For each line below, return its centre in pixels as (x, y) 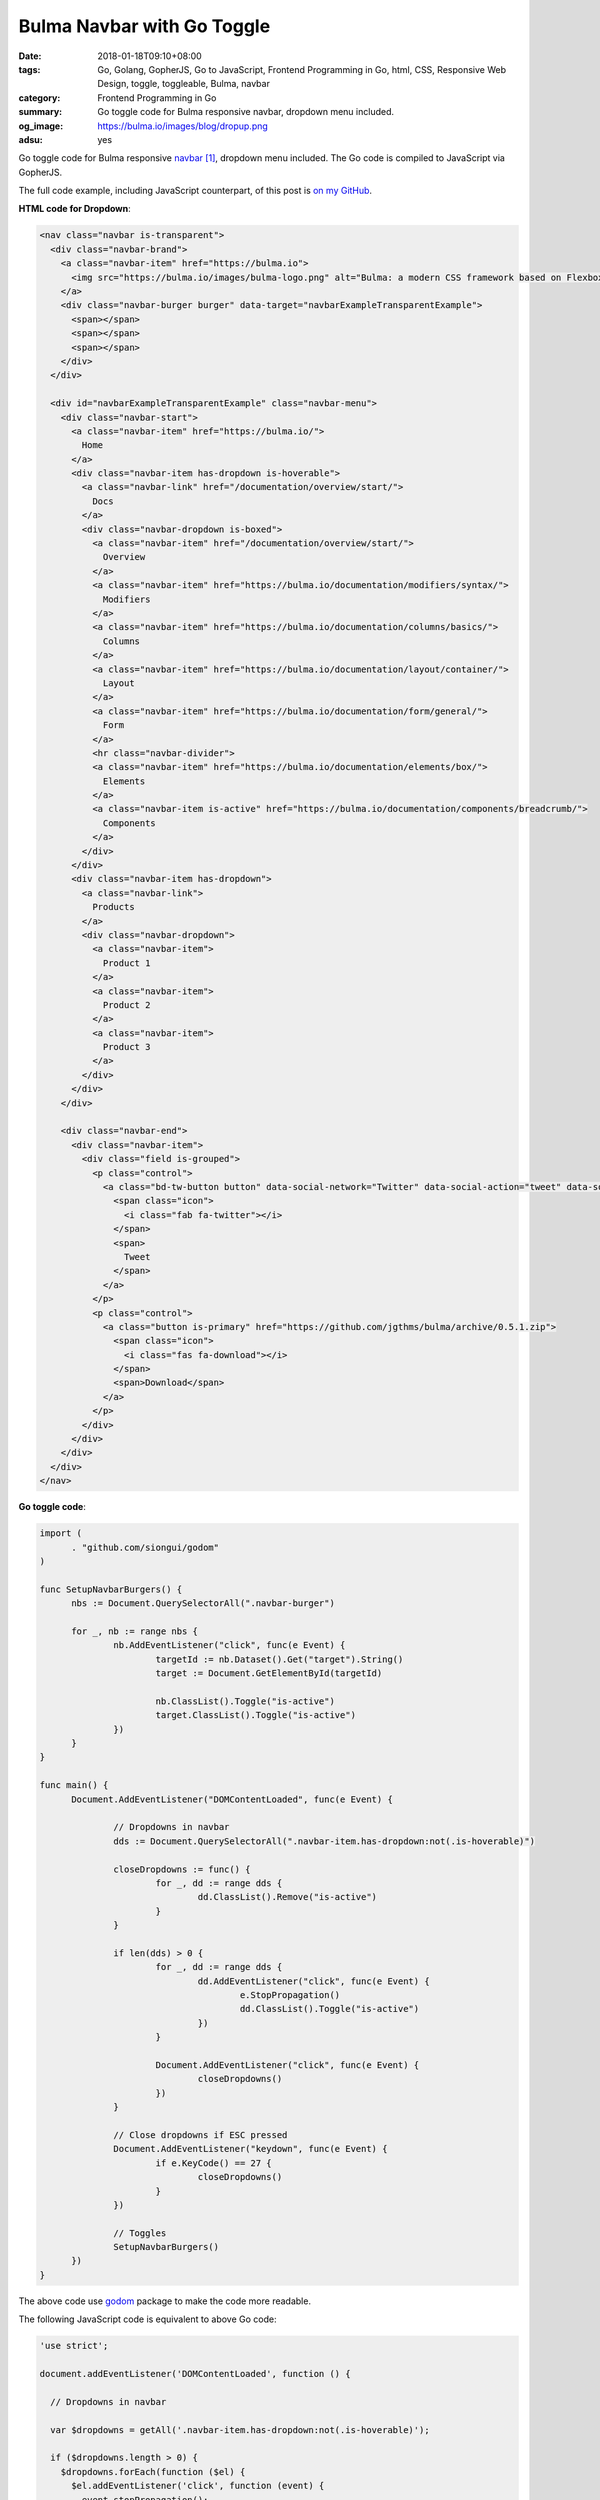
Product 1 (126, 963)
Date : (30, 56)
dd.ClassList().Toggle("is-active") (329, 2009)
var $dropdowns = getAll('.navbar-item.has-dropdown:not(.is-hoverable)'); (240, 2429)
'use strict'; (74, 2346)
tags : (29, 69)
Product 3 (126, 1047)
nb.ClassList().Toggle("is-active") (245, 1701)
